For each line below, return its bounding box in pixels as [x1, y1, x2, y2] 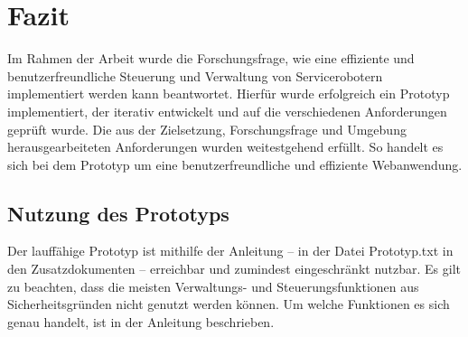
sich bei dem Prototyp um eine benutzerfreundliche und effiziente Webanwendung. [7, 154, 463, 173]
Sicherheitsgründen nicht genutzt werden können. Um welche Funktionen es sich [7, 295, 450, 314]
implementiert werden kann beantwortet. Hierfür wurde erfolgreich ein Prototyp [7, 84, 450, 103]
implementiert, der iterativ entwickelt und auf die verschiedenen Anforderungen [7, 101, 447, 120]
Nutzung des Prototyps [7, 199, 229, 227]
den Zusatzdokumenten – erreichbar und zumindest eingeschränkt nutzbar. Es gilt [7, 259, 461, 278]
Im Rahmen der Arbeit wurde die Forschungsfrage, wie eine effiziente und [7, 49, 415, 68]
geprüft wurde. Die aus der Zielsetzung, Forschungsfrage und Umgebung [7, 119, 407, 138]
